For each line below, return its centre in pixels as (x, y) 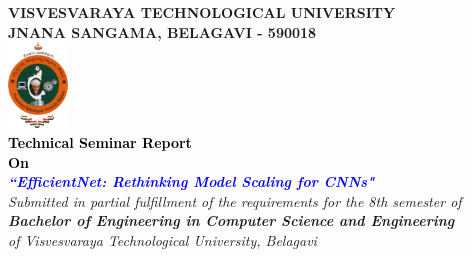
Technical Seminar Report (100, 142)
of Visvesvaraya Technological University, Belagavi (162, 239)
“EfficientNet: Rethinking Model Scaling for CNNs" (191, 181)
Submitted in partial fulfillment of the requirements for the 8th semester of (235, 200)
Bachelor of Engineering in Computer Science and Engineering (231, 220)
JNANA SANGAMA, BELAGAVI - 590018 (162, 31)
